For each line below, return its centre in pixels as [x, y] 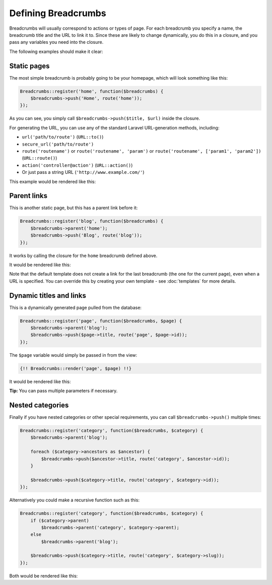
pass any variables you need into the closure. [56, 42]
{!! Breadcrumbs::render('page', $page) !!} [76, 368]
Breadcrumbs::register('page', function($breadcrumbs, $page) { [101, 321]
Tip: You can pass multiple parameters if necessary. [63, 391]
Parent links [28, 196]
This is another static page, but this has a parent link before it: [74, 208]
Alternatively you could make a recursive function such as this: [74, 500]
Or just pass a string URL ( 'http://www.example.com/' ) [83, 172]
